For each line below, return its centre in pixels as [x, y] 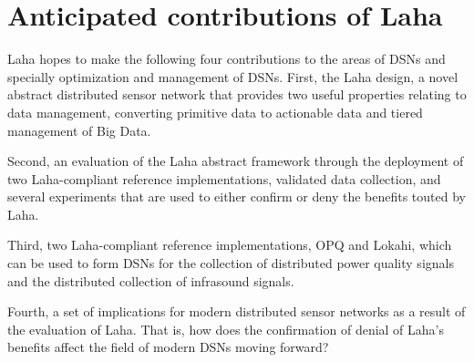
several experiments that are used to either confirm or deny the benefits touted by [237, 197]
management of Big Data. [79, 130]
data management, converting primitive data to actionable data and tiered [215, 112]
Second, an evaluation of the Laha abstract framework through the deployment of [236, 161]
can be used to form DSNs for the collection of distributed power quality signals [231, 263]
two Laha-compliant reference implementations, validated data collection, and [224, 178]
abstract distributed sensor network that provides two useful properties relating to [237, 94]
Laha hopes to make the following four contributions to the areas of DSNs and [227, 59]
